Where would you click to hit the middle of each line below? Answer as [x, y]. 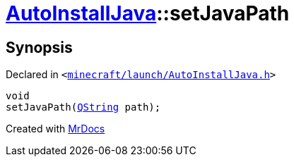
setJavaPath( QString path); [83, 107]
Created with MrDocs [55, 129]
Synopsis [39, 47]
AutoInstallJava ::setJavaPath [148, 13]
